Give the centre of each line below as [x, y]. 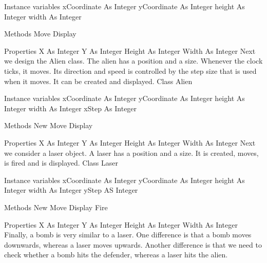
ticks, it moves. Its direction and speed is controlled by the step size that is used [130, 70]
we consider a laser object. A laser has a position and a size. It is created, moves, [131, 153]
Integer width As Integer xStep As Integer [71, 108]
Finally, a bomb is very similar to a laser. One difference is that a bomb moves [128, 235]
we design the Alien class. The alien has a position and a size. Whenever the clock [133, 61]
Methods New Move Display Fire [56, 207]
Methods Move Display [40, 34]
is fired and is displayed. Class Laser [61, 163]
